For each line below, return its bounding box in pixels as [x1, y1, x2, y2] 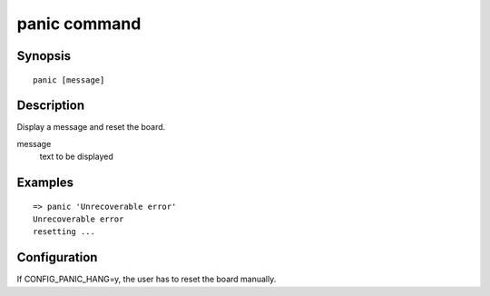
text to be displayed [39, 151, 113, 163]
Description [16, 98, 85, 113]
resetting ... [33, 227, 95, 237]
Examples [16, 175, 74, 191]
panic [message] [33, 74, 105, 85]
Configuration [16, 250, 98, 265]
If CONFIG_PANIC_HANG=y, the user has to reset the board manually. [16, 273, 277, 285]
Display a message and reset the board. [16, 122, 166, 133]
